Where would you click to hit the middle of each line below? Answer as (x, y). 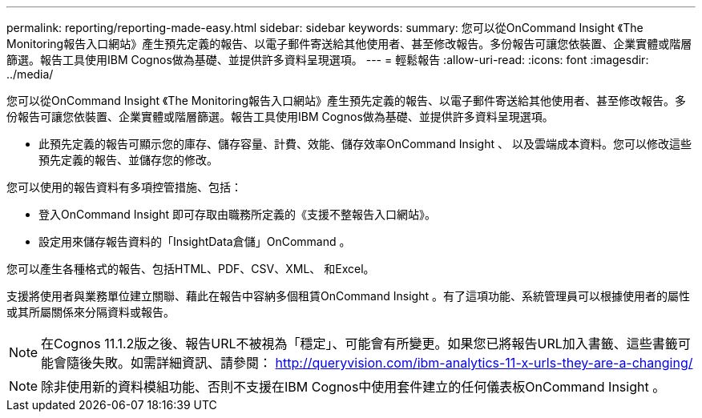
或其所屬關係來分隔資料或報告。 (91, 312)
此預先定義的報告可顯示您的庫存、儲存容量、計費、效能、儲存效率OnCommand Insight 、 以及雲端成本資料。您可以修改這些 (365, 144)
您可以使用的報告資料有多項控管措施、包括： (124, 187)
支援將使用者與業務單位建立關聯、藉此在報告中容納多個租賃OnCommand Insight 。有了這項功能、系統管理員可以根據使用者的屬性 (348, 296)
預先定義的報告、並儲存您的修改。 (128, 160)
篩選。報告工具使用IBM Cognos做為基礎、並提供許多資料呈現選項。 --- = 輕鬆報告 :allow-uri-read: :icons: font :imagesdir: (328, 60)
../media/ (30, 74)
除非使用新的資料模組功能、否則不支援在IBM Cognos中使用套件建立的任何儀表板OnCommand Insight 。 (353, 387)
